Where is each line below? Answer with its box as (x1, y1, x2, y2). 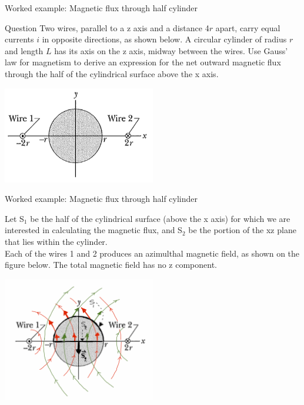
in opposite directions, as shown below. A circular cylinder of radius (42, 33, 287, 45)
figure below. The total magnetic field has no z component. (5, 258, 217, 271)
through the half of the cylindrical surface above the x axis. (5, 67, 219, 79)
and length (5, 44, 44, 57)
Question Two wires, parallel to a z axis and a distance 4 (5, 21, 209, 34)
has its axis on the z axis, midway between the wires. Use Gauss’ (54, 44, 288, 57)
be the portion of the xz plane (188, 224, 296, 236)
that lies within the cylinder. (5, 235, 108, 247)
